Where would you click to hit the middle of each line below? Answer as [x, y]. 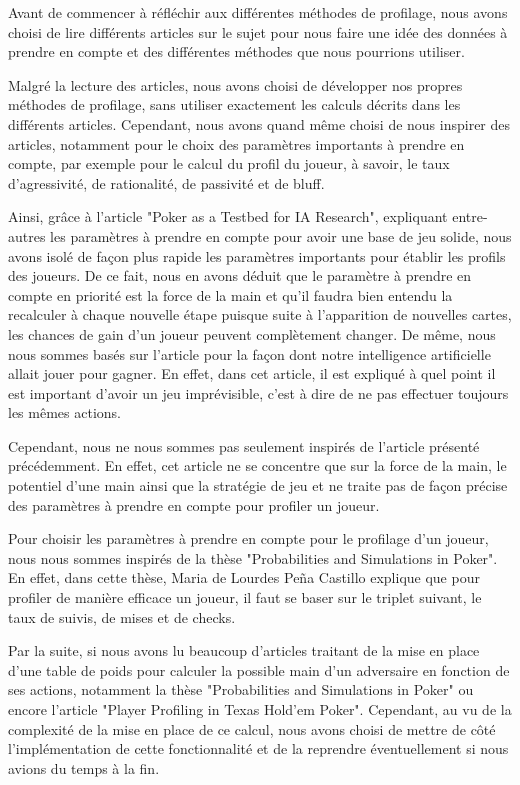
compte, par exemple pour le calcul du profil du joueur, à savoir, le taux [229, 163]
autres [27, 235]
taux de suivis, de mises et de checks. [122, 616]
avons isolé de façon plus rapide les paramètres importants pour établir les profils [257, 255]
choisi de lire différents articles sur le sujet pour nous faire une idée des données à [258, 31]
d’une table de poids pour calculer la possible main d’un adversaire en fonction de [259, 669]
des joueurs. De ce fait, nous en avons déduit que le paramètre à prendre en [240, 275]
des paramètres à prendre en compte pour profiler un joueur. [194, 504]
